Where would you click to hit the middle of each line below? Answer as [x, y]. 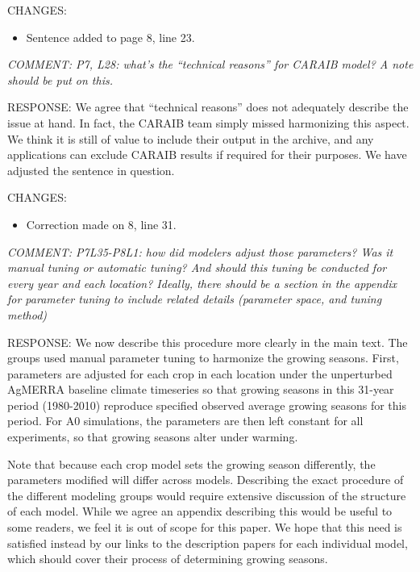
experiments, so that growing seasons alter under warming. [153, 437]
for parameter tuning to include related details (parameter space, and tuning [195, 299]
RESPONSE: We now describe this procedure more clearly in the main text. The [208, 342]
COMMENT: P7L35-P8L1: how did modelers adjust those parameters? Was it [200, 251]
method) [27, 314]
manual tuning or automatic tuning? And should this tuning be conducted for [197, 267]
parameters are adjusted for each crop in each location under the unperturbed [200, 373]
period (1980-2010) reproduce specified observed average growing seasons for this [207, 405]
